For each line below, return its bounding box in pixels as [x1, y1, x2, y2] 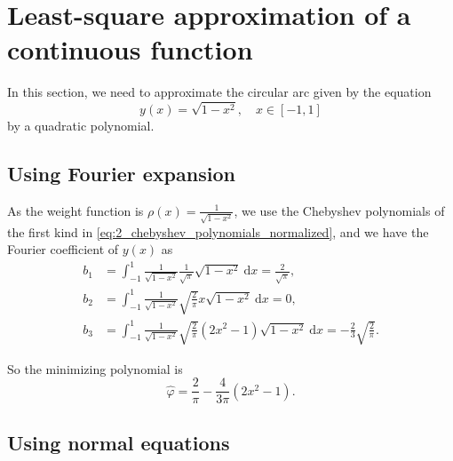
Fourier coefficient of [7, 240, 119, 258]
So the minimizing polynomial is [7, 359, 183, 378]
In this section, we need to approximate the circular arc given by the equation [7, 83, 432, 101]
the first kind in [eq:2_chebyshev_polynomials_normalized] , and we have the [7, 222, 429, 241]
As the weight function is [7, 201, 144, 219]
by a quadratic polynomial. [7, 116, 155, 135]
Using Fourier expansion [7, 160, 235, 187]
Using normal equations [7, 428, 230, 456]
